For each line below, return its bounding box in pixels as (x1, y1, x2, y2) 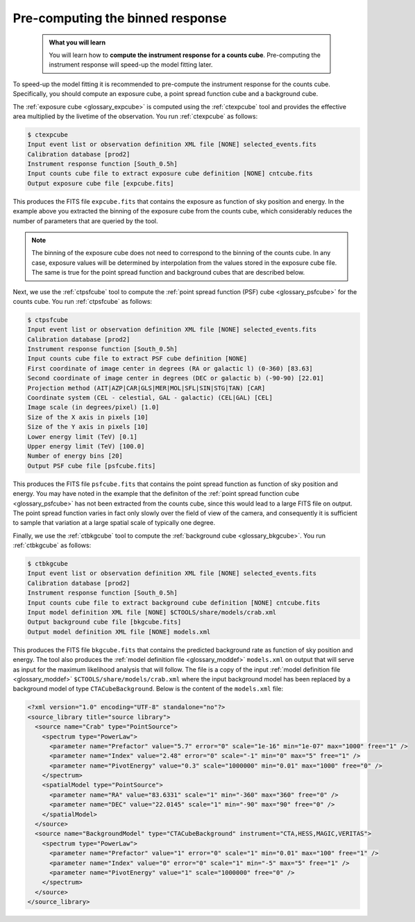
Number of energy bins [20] (27, 452, 123, 460)
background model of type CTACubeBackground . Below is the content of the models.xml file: (12, 685, 284, 693)
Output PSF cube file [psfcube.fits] (27, 462, 156, 469)
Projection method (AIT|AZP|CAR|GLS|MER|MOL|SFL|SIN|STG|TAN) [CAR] (27, 384, 266, 392)
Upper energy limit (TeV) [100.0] (27, 442, 145, 450)
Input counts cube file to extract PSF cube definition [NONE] (27, 355, 248, 363)
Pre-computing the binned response (12, 10, 227, 26)
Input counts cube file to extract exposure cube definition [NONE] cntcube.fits (27, 170, 314, 177)
